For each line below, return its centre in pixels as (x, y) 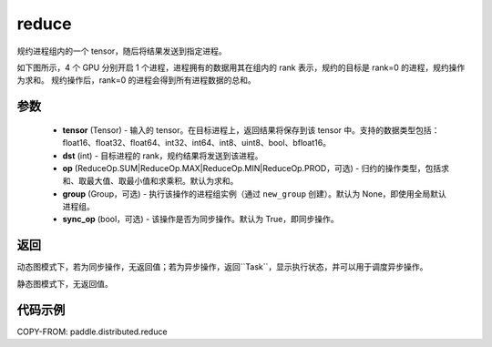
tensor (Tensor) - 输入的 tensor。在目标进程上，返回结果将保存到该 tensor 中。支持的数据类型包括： (251, 130)
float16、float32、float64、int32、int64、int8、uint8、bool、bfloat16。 (197, 143)
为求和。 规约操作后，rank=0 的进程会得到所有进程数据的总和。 (137, 80)
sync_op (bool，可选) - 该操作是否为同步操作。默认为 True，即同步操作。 (200, 219)
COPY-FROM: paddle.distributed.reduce (92, 332)
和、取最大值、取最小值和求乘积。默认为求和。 (150, 181)
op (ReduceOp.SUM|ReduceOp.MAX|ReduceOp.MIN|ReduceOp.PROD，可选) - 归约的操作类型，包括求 (256, 168)
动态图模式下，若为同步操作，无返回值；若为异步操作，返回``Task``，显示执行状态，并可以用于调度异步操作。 (222, 267)
